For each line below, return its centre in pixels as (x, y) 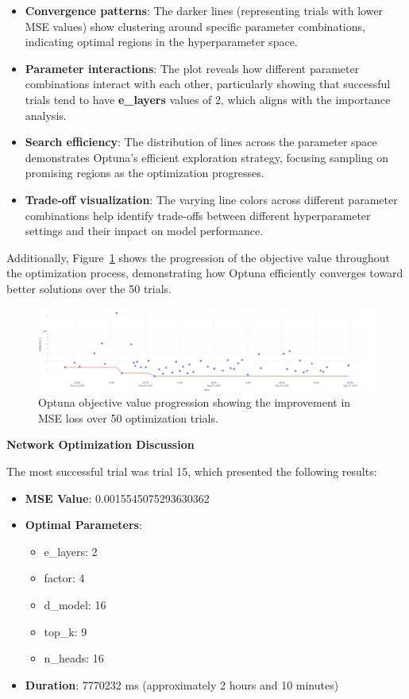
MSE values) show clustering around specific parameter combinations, (195, 26)
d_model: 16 (75, 605)
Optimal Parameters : (83, 525)
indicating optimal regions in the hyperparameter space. (161, 42)
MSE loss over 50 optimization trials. (128, 417)
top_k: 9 (66, 631)
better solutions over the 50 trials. (89, 288)
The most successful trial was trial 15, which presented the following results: (192, 471)
